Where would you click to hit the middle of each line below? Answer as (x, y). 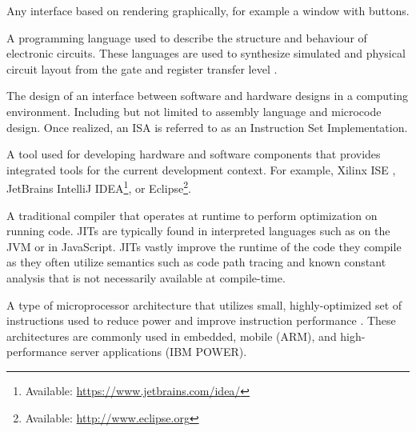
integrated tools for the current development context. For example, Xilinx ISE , (201, 169)
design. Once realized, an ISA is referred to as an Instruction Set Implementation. (207, 127)
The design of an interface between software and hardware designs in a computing (208, 96)
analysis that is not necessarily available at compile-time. (146, 277)
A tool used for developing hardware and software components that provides (194, 154)
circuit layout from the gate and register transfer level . (142, 68)
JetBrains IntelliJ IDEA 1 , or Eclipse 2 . (99, 187)
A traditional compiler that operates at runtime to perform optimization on (192, 215)
